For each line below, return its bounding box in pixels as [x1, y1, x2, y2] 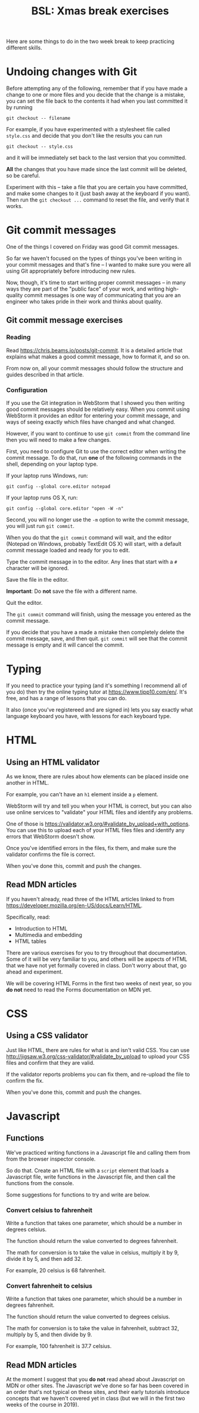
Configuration [6, 386, 48, 394]
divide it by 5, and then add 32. [6, 1256, 82, 1263]
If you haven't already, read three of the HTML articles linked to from [6, 895, 175, 902]
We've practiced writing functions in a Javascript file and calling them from [6, 1149, 191, 1156]
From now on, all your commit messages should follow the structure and [6, 364, 184, 372]
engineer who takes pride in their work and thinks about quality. [6, 298, 163, 305]
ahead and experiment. [6, 968, 63, 975]
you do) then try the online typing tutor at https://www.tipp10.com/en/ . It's [6, 688, 188, 695]
